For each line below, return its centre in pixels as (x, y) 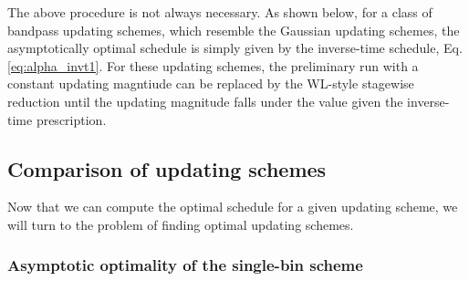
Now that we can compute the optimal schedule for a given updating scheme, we (233, 207)
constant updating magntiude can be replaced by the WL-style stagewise (211, 83)
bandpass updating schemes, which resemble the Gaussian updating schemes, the (234, 30)
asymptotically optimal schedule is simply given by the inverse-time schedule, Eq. (235, 48)
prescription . (71, 119)
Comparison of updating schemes (167, 168)
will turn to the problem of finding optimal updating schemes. (181, 224)
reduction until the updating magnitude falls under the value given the (205, 101)
